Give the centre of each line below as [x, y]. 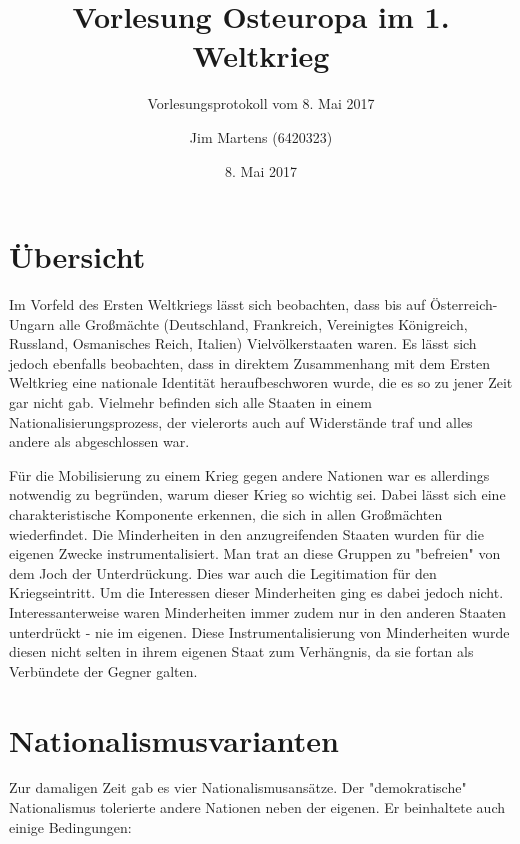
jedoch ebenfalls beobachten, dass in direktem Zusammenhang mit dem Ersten [249, 362]
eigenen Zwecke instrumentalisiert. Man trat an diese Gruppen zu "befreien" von [255, 553]
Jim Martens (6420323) [261, 136]
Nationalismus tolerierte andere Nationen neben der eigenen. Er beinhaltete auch [257, 807]
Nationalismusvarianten [174, 739]
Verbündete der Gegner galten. [103, 670]
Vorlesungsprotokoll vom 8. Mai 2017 [261, 103]
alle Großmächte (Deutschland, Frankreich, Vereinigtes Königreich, [263, 323]
